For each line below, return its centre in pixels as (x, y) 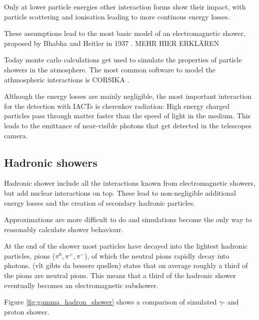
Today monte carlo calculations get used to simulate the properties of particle (123, 60)
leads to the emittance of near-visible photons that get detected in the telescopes (128, 125)
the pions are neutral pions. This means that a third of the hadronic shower (120, 275)
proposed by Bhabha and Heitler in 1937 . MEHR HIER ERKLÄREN (112, 43)
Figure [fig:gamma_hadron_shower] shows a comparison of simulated (110, 302)
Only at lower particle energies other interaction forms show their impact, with (125, 6)
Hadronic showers (51, 162)
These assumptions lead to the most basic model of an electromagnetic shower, (125, 33)
